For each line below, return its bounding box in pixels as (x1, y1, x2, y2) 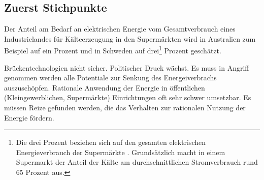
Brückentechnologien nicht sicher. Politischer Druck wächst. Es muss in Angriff (4, 62, 249, 73)
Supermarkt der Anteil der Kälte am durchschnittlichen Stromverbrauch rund (16, 157, 258, 167)
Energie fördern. (4, 112, 54, 123)
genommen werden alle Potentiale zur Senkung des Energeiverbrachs (4, 72, 217, 83)
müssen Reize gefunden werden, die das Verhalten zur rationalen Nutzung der (4, 102, 246, 113)
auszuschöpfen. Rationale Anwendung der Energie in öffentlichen (4, 82, 205, 93)
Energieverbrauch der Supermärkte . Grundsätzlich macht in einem (16, 146, 225, 157)
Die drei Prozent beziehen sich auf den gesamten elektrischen (16, 137, 206, 147)
